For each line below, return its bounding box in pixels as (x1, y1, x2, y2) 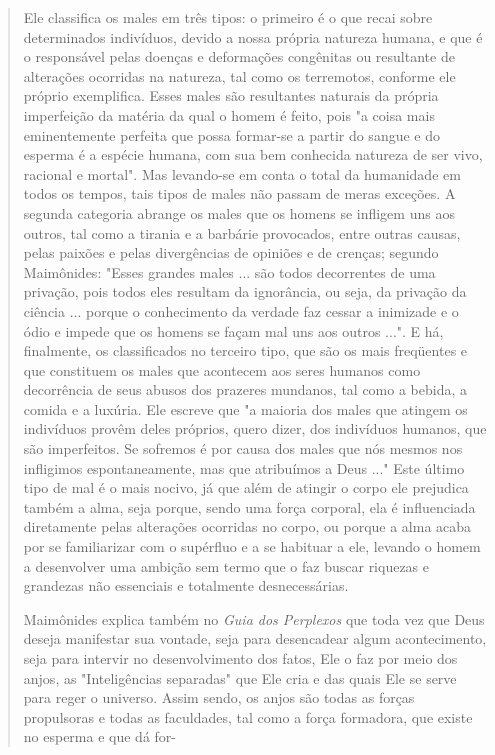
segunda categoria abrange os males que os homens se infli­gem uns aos (23, 202, 455, 223)
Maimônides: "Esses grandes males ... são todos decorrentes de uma (23, 261, 436, 282)
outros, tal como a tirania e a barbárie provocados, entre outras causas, (23, 222, 461, 243)
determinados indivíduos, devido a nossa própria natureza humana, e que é (23, 26, 483, 47)
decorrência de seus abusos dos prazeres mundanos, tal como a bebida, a (23, 379, 468, 400)
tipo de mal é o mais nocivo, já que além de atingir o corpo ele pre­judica (23, 477, 469, 498)
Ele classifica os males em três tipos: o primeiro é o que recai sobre (23, 7, 433, 27)
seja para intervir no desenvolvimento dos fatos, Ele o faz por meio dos (23, 648, 458, 668)
